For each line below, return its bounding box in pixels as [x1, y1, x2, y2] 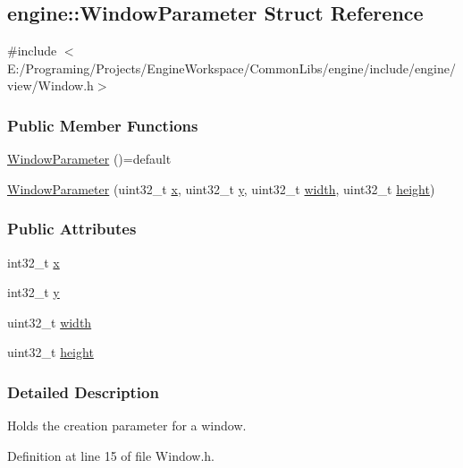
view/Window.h [7, 76, 94, 95]
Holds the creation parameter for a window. [7, 416, 247, 435]
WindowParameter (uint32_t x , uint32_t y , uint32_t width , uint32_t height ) [7, 179, 435, 198]
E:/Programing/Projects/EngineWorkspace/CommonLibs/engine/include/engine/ [7, 58, 456, 77]
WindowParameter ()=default [7, 149, 172, 168]
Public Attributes [7, 217, 137, 240]
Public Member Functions [7, 114, 198, 136]
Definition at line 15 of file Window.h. [7, 446, 215, 464]
